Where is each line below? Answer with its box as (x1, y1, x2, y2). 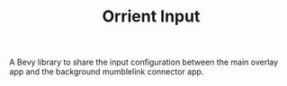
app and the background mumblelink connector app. (9, 66, 204, 77)
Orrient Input (102, 6, 201, 27)
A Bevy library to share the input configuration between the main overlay (9, 56, 279, 68)
